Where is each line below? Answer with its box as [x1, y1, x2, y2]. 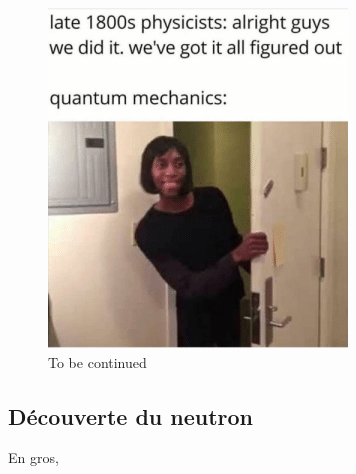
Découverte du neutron [8, 400, 254, 431]
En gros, [8, 447, 59, 468]
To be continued [48, 351, 147, 372]
